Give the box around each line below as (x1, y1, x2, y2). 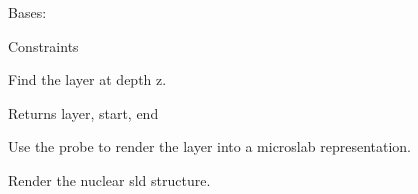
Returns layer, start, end (8, 102, 159, 123)
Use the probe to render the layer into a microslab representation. (8, 136, 411, 157)
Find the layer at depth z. (8, 69, 167, 90)
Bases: (8, 2, 47, 22)
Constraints (8, 35, 79, 56)
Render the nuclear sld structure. (8, 169, 211, 190)
